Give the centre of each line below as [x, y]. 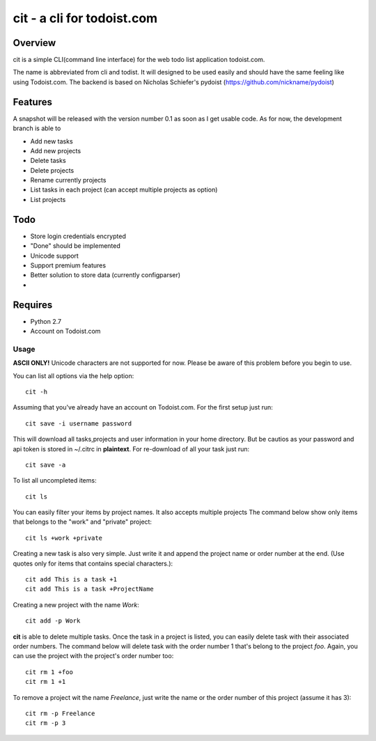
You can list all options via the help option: [73, 375]
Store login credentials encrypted [78, 236]
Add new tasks [52, 141]
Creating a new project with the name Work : [76, 604]
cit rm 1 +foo [49, 672]
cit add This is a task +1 [71, 579]
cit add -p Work [53, 621]
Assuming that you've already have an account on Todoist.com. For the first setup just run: [143, 407]
